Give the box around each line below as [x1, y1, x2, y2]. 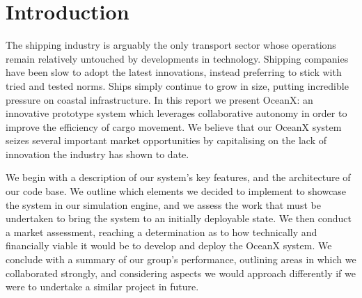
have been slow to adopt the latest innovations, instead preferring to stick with [6, 65, 342, 79]
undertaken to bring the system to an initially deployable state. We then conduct [6, 211, 352, 226]
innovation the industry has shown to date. [6, 146, 189, 161]
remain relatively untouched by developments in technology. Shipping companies [6, 51, 349, 65]
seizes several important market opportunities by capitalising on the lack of [6, 133, 326, 148]
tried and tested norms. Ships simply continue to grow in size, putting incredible [6, 78, 349, 93]
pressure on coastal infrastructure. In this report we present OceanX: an [6, 92, 313, 107]
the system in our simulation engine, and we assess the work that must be [6, 197, 321, 212]
